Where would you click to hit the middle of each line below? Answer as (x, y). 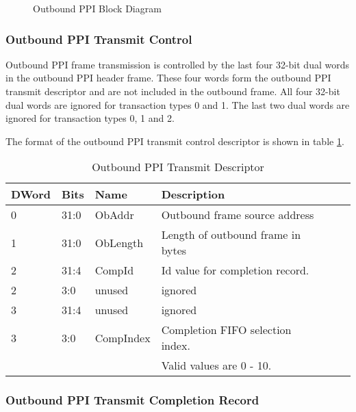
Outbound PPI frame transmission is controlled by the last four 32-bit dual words (177, 64)
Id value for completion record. (235, 270)
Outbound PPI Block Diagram (97, 8)
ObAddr (114, 215)
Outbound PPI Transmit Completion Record (132, 400)
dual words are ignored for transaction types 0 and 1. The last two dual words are (178, 104)
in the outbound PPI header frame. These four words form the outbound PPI (168, 78)
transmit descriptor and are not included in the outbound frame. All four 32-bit (173, 91)
